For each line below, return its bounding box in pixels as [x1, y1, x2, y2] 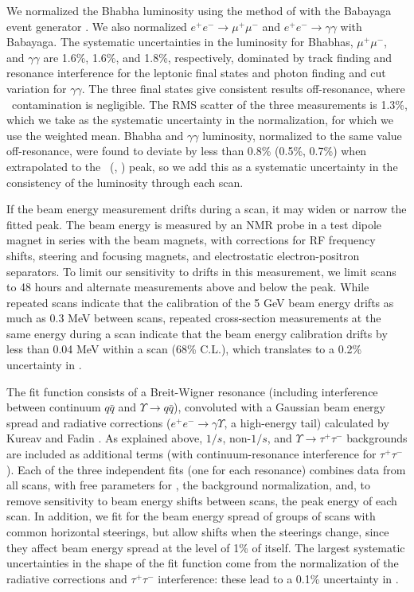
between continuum [6, 399, 101, 415]
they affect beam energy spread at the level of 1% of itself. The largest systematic [6, 539, 405, 555]
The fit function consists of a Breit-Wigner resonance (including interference [6, 383, 378, 399]
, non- [222, 430, 252, 446]
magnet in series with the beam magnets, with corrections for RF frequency [6, 232, 376, 248]
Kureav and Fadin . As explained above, [6, 430, 203, 446]
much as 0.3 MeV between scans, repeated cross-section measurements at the [6, 310, 381, 326]
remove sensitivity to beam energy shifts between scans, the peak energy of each [6, 492, 397, 508]
